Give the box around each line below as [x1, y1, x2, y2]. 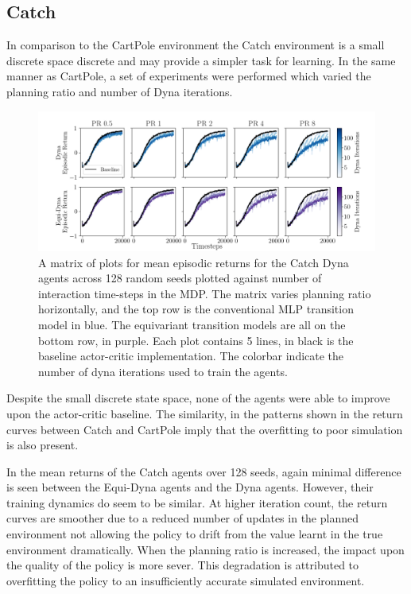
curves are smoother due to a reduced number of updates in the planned [6, 510, 359, 526]
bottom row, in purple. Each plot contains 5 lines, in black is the [38, 332, 354, 348]
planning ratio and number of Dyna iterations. [6, 83, 233, 99]
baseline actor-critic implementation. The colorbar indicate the [38, 347, 344, 364]
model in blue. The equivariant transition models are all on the [38, 316, 346, 332]
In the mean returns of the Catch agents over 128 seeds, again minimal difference [6, 463, 401, 479]
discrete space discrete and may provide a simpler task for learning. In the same [6, 52, 396, 68]
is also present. [6, 437, 79, 453]
